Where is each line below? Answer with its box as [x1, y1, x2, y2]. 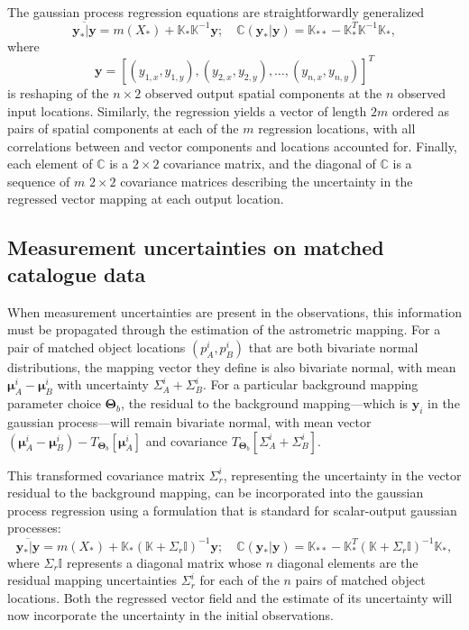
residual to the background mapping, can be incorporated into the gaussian [7, 483, 424, 502]
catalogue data [7, 260, 146, 288]
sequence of [7, 171, 70, 190]
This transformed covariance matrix [7, 465, 205, 484]
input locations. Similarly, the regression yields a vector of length [7, 101, 367, 120]
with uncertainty [57, 375, 149, 394]
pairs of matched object [295, 571, 426, 589]
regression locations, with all [258, 119, 416, 138]
